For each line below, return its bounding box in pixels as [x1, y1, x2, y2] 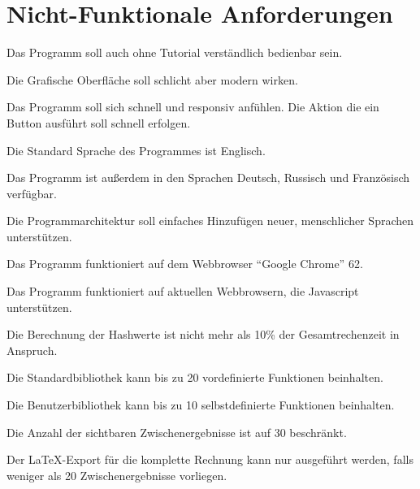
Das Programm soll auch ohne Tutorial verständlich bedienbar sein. [6, 44, 343, 61]
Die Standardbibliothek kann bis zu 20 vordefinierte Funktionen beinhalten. [6, 369, 383, 386]
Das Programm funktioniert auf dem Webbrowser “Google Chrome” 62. [6, 255, 363, 272]
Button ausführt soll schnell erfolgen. [6, 114, 191, 131]
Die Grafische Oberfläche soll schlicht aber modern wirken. [6, 71, 298, 88]
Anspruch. [6, 341, 58, 358]
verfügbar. [6, 184, 57, 201]
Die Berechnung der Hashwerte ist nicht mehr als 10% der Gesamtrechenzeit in [6, 326, 400, 343]
